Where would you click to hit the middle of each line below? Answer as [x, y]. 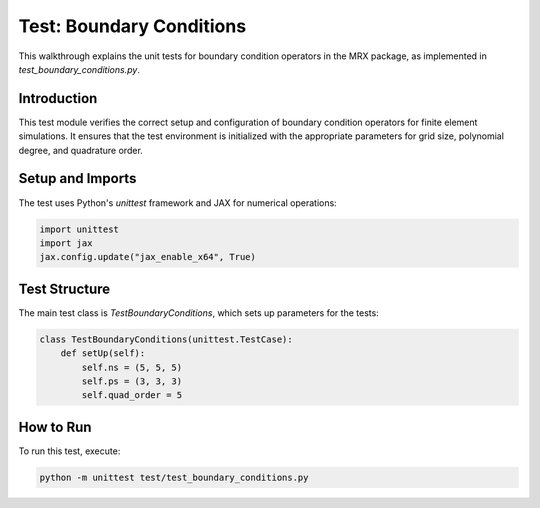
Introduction [58, 98]
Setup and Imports [77, 178]
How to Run [55, 426]
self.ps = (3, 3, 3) [132, 381]
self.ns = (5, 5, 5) [132, 367]
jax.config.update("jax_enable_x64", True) [148, 257]
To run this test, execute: [69, 451]
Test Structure [64, 288]
